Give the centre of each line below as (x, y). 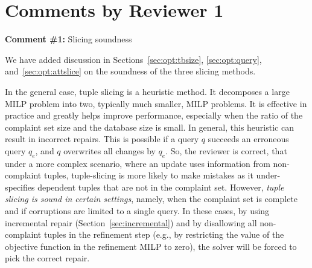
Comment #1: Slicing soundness (68, 39)
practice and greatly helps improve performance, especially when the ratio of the (154, 115)
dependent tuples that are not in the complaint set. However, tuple (161, 187)
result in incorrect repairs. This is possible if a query (102, 139)
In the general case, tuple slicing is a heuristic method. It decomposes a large (147, 91)
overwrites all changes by (110, 150)
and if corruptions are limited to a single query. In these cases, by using (137, 211)
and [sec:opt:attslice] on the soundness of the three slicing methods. (130, 71)
